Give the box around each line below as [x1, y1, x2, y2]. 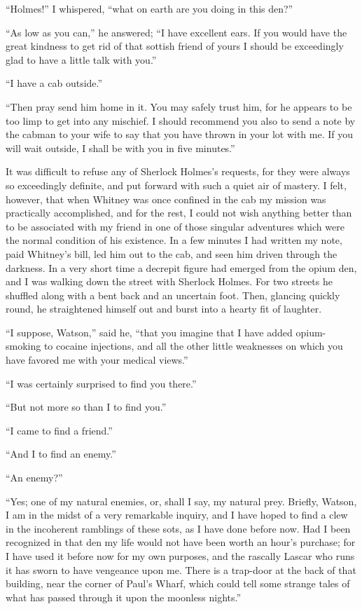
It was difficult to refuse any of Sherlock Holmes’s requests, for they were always [6, 164, 350, 179]
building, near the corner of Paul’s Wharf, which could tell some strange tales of [6, 576, 350, 591]
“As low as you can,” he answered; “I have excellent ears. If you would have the [6, 25, 347, 39]
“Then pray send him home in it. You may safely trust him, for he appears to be [6, 99, 352, 114]
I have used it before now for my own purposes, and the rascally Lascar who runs [6, 549, 355, 563]
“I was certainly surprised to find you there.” [6, 376, 197, 390]
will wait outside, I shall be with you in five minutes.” [6, 140, 235, 155]
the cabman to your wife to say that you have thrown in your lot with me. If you [6, 127, 354, 142]
